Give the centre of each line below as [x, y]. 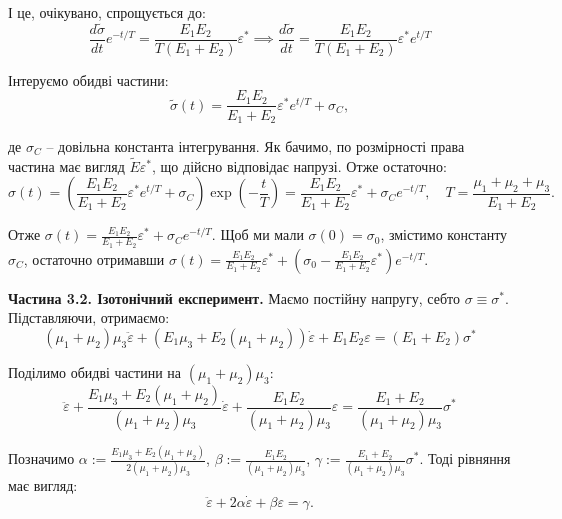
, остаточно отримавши [94, 258]
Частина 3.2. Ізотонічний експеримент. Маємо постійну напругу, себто [234, 297]
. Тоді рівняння [465, 458]
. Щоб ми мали [257, 234]
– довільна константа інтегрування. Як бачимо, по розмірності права [255, 145]
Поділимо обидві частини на [95, 371]
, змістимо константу [444, 234]
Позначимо [41, 458]
